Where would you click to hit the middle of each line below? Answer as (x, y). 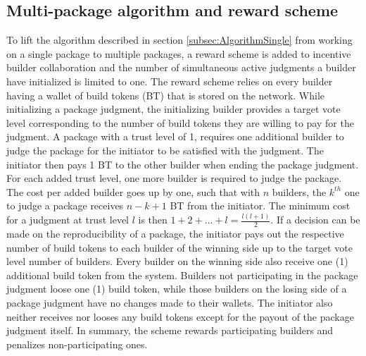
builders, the (299, 191)
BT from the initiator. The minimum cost (260, 205)
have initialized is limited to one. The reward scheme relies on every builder (170, 81)
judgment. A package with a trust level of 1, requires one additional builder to (175, 136)
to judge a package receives (65, 205)
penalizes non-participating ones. (77, 344)
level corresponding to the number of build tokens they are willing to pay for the (180, 122)
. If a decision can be (315, 220)
